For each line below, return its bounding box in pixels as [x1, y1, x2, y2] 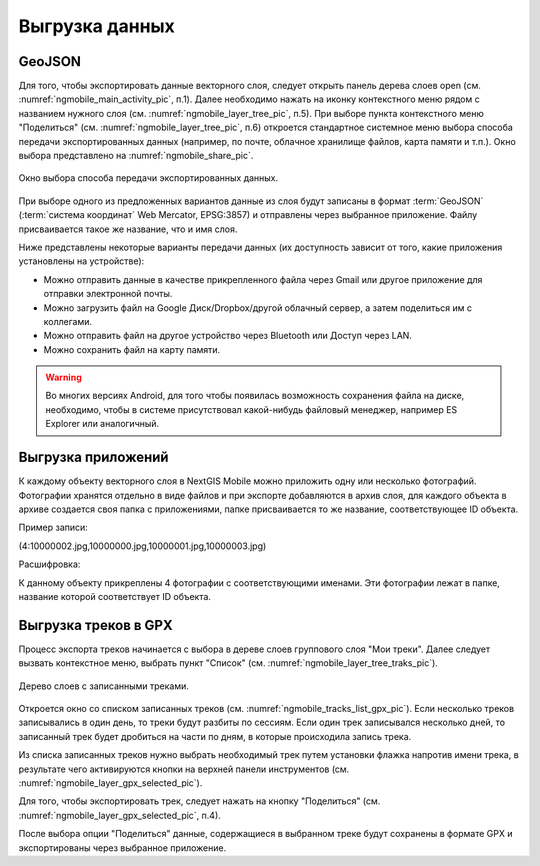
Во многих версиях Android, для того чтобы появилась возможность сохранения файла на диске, [45, 390, 465, 402]
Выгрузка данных [18, 15, 175, 37]
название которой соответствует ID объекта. [18, 590, 212, 602]
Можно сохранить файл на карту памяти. [43, 343, 221, 355]
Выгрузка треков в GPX [18, 616, 174, 634]
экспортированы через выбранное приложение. [18, 841, 227, 854]
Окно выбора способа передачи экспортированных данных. [18, 172, 279, 184]
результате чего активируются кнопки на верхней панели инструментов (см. [18, 763, 350, 775]
